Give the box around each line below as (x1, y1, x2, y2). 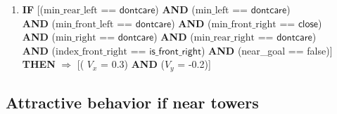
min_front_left (56, 19, 114, 29)
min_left (195, 6, 229, 15)
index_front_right (56, 46, 128, 57)
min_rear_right (193, 33, 255, 43)
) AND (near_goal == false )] (201, 43, 333, 57)
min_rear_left (44, 6, 98, 15)
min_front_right (211, 19, 276, 29)
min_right (56, 33, 96, 43)
